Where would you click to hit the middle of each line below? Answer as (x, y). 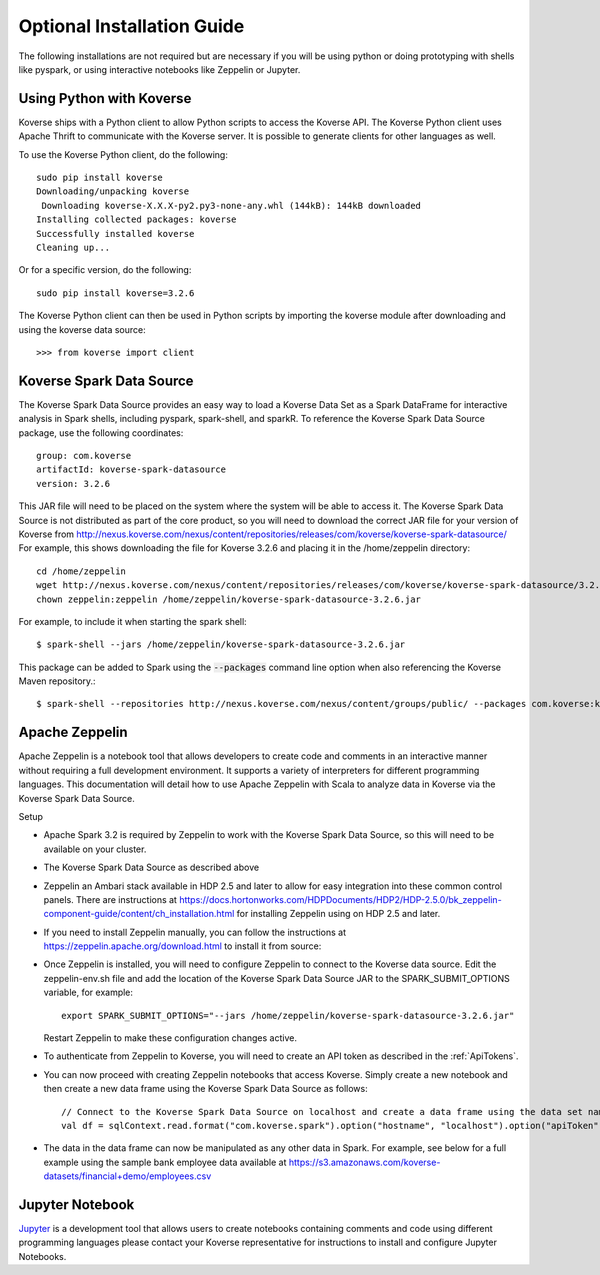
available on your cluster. (95, 849)
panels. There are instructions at (110, 899)
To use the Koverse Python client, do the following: (123, 154)
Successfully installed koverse (115, 233)
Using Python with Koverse (105, 98)
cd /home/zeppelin (81, 571)
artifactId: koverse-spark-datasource (131, 469)
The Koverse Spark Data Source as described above (151, 867)
